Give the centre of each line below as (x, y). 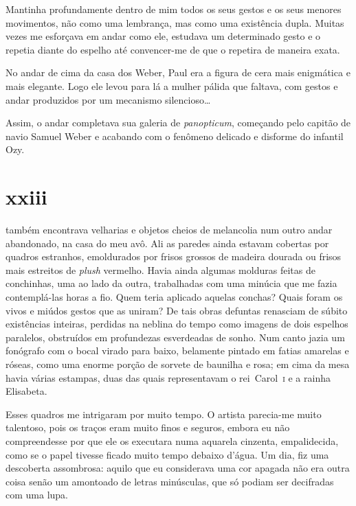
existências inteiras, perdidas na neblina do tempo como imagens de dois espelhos (177, 324)
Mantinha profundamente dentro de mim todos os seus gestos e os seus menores (174, 9)
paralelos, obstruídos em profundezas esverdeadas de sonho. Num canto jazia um (175, 337)
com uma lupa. (37, 495)
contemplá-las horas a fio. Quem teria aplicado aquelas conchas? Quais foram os (174, 297)
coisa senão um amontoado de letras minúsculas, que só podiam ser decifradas (170, 481)
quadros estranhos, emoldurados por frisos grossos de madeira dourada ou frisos (174, 256)
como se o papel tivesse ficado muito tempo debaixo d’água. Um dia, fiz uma (167, 454)
